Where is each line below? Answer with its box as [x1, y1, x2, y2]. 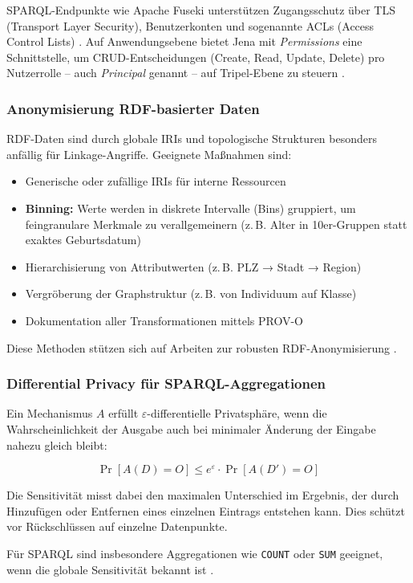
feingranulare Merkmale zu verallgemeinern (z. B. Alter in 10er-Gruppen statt [25, 215, 407, 232]
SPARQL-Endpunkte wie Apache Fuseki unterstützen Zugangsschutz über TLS [6, 2, 395, 18]
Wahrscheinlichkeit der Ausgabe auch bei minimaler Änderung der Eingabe [6, 420, 376, 437]
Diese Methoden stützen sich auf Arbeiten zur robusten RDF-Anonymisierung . [6, 339, 397, 356]
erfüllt [108, 405, 139, 422]
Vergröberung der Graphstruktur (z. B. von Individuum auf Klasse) [25, 285, 357, 302]
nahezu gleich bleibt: [6, 436, 107, 453]
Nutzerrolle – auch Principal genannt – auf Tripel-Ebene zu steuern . [6, 64, 345, 81]
